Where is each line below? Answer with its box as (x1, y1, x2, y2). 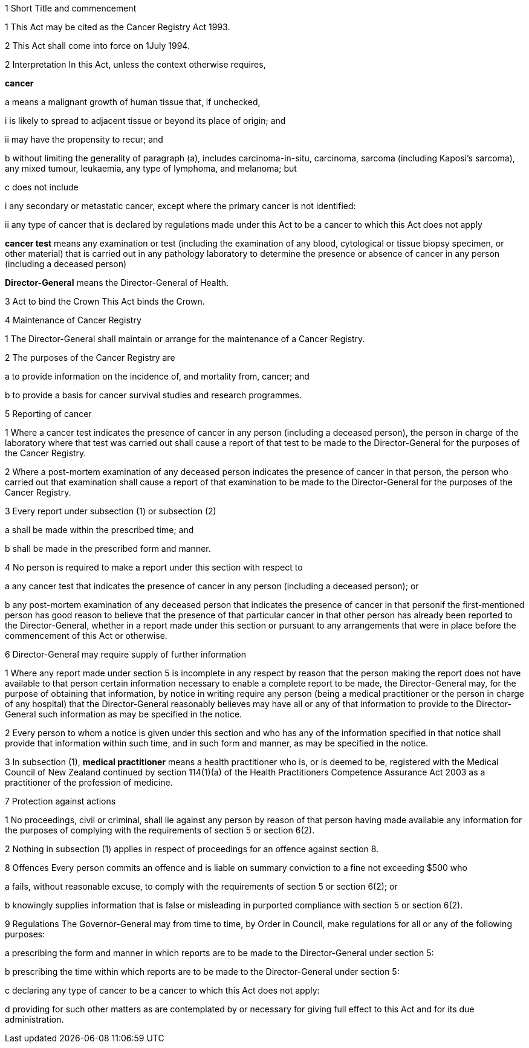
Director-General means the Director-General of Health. (5, 277, 229, 288)
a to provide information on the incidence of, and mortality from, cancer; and (5, 371, 310, 381)
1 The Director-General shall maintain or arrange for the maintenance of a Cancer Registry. (5, 334, 365, 344)
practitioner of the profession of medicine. (5, 777, 173, 788)
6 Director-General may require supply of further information (5, 649, 246, 659)
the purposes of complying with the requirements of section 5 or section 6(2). (5, 825, 315, 835)
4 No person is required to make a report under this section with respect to (5, 562, 303, 572)
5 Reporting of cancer (5, 409, 92, 419)
